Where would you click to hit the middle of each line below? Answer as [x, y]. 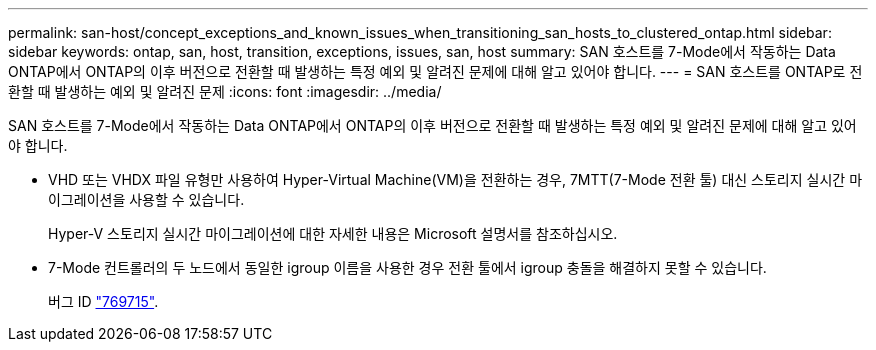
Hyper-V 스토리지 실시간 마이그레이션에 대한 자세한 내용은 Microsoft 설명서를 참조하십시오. [333, 233]
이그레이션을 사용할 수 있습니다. [146, 199]
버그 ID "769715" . [103, 301]
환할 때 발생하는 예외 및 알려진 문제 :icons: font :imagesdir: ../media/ [225, 91]
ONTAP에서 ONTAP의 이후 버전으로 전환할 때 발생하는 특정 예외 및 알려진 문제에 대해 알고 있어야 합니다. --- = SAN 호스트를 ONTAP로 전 [435, 71]
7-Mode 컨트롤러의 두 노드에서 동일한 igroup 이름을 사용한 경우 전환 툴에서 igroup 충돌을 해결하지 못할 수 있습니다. [407, 267]
